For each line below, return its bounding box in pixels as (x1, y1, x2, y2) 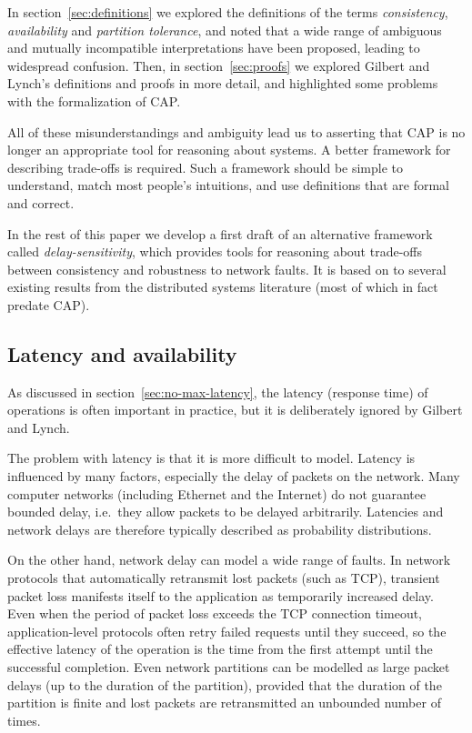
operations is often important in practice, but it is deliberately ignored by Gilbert (7, 400, 463, 419)
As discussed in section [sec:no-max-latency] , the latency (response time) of (7, 382, 428, 401)
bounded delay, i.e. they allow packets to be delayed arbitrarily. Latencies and (7, 502, 444, 521)
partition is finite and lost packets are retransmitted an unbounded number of (7, 693, 441, 712)
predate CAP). (7, 295, 90, 314)
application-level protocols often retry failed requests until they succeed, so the (7, 621, 447, 640)
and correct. (7, 193, 75, 212)
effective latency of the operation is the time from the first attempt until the (7, 639, 433, 658)
